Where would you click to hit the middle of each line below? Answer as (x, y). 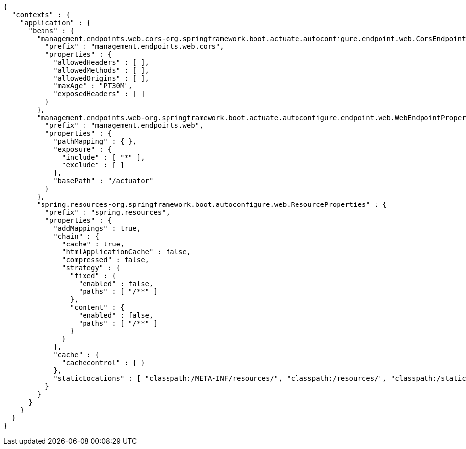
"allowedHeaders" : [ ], (102, 62)
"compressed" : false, (106, 260)
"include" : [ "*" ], (104, 157)
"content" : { (97, 307)
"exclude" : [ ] (93, 165)
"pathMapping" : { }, (95, 141)
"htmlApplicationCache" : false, (127, 252)
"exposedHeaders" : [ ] (99, 94)
